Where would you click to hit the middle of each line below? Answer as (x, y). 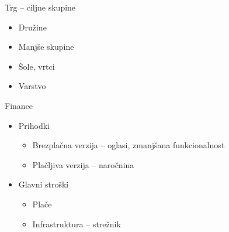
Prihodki (34, 125)
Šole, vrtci (37, 66)
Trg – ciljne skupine (40, 7)
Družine (32, 27)
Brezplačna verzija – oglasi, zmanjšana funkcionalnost (129, 145)
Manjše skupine (46, 47)
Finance (19, 105)
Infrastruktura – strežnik (77, 224)
